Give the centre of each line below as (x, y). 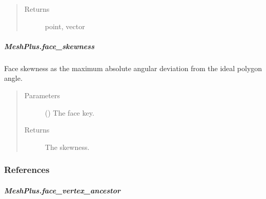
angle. (13, 78)
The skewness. (67, 147)
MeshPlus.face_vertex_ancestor (62, 190)
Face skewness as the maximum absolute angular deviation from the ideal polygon (133, 68)
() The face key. (69, 112)
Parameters (42, 95)
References (27, 170)
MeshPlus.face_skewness (49, 46)
